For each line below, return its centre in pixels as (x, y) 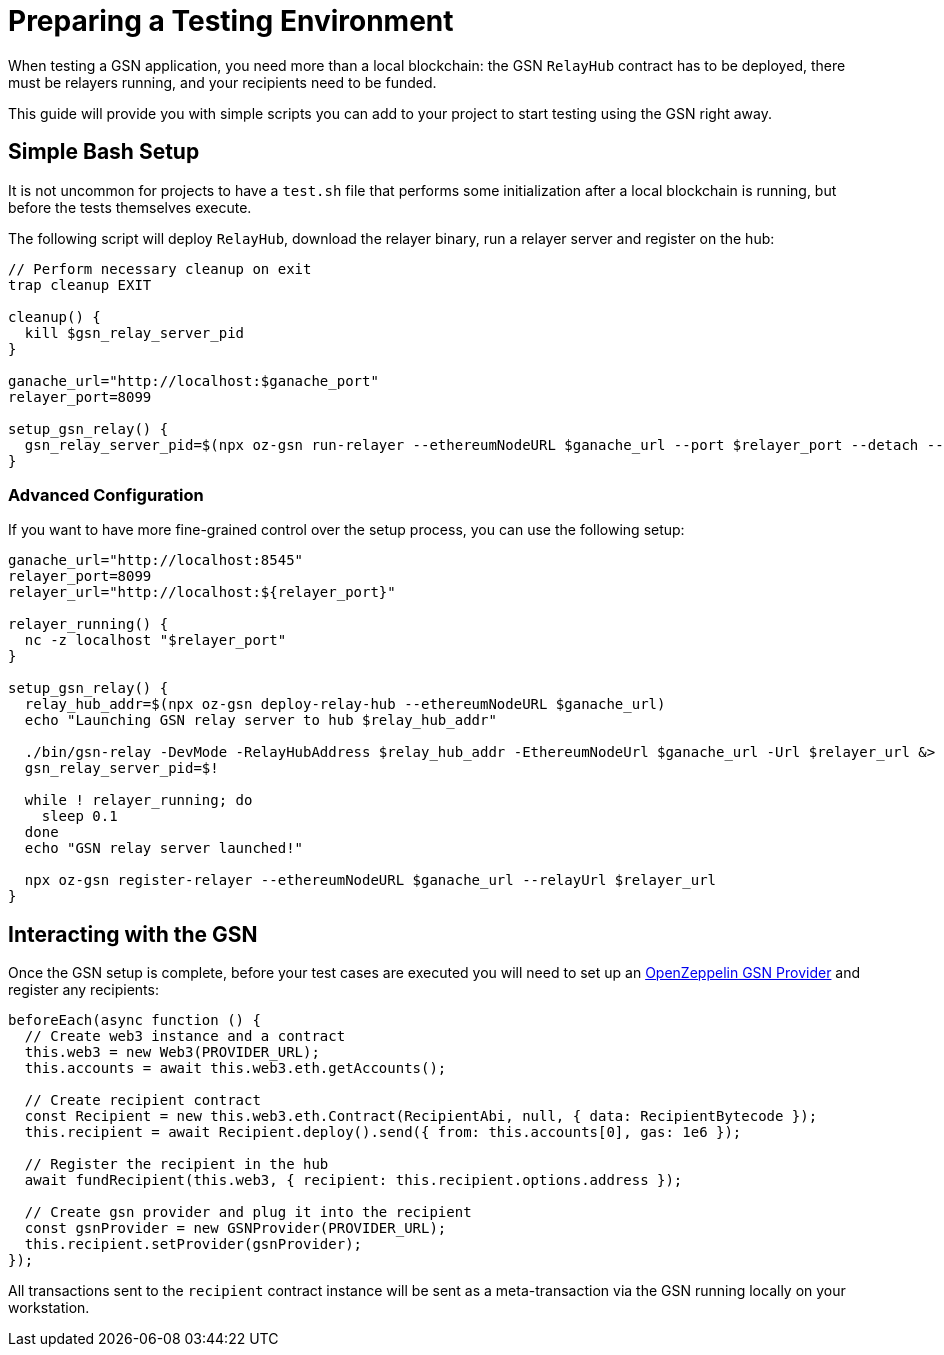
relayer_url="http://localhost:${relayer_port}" (202, 592)
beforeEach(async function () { (134, 1020)
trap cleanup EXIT (80, 284)
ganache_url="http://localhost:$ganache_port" (193, 380)
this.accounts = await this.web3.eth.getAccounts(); (235, 1068)
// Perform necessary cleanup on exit (160, 268)
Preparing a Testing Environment (231, 21)
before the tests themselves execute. (130, 207)
